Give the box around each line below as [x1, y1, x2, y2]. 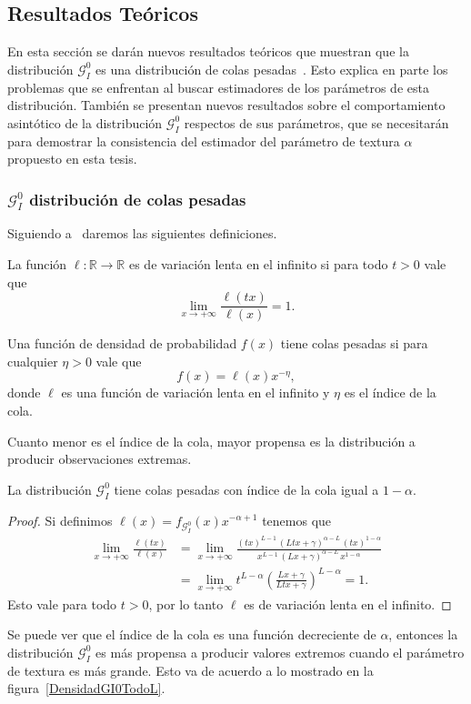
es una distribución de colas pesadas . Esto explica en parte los [95, 59, 448, 78]
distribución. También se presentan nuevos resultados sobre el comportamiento [7, 96, 446, 115]
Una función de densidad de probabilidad [7, 334, 237, 353]
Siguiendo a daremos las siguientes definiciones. [7, 224, 277, 243]
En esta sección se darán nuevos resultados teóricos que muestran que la [7, 42, 409, 61]
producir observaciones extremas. [7, 449, 192, 468]
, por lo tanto [148, 594, 224, 613]
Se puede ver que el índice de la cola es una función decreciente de [7, 625, 376, 644]
